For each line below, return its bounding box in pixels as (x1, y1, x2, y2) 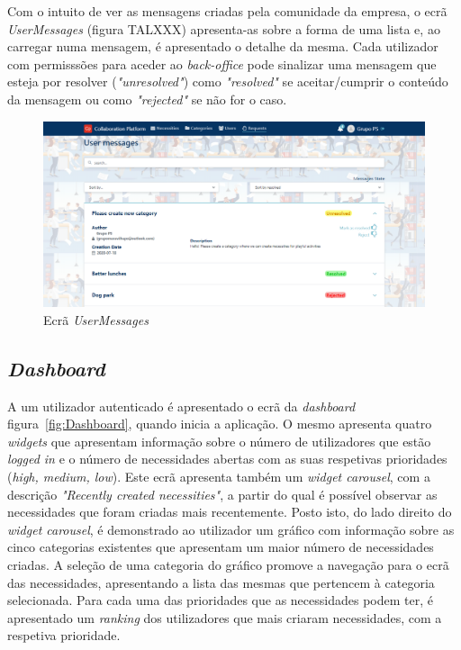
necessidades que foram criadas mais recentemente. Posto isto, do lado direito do (7, 502, 452, 521)
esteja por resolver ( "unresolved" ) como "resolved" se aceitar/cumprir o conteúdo (7, 72, 448, 91)
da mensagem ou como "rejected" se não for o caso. (7, 89, 287, 108)
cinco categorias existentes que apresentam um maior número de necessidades (7, 537, 434, 556)
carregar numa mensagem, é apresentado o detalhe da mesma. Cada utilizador (7, 37, 438, 56)
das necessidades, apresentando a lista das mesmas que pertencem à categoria (7, 573, 435, 591)
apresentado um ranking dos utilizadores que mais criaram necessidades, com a (7, 608, 442, 627)
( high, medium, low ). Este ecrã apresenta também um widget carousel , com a (7, 466, 430, 485)
